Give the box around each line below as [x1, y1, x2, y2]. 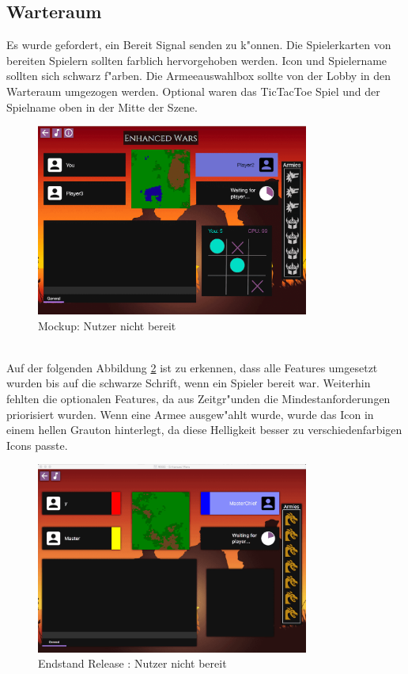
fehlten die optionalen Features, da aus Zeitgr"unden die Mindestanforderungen [6, 390, 391, 406]
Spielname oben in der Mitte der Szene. [6, 98, 198, 115]
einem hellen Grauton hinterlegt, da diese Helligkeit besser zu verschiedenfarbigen [6, 421, 402, 438]
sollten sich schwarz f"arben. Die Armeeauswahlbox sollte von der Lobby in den [6, 67, 391, 84]
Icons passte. [6, 436, 68, 453]
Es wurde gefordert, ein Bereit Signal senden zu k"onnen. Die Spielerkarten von [6, 36, 391, 53]
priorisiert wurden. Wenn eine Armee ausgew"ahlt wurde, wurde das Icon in [6, 406, 374, 422]
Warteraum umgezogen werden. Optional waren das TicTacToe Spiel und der [6, 82, 380, 99]
